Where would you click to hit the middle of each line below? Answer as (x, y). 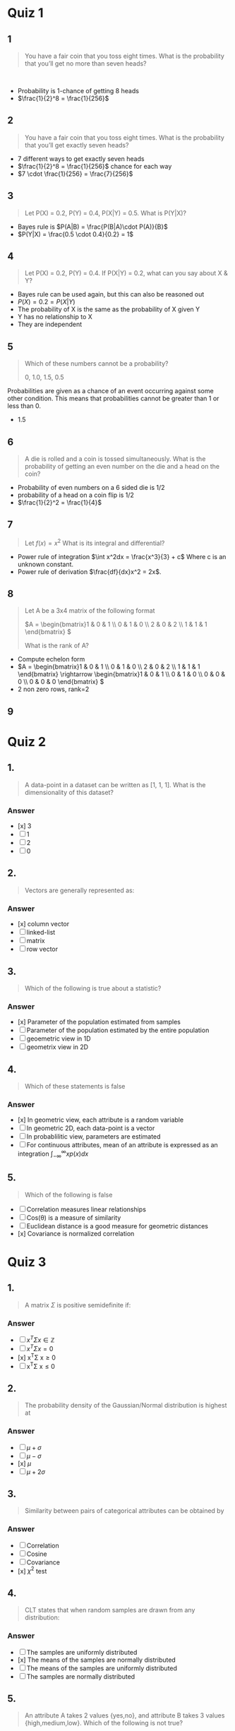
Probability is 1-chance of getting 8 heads (78, 91)
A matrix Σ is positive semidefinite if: (78, 1305)
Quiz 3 (27, 1262)
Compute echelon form (51, 659)
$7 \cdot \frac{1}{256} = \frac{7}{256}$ (75, 174)
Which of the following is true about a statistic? (93, 988)
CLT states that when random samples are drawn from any (110, 1610)
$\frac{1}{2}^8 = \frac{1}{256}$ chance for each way (95, 166)
